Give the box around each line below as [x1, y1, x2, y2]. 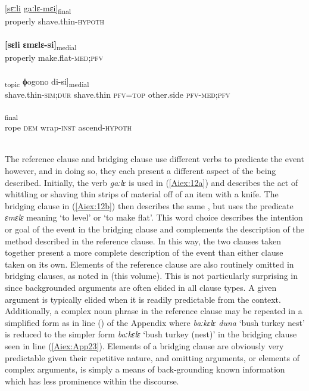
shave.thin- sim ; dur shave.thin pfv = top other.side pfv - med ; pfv [5, 88, 230, 100]
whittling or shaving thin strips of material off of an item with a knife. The [5, 188, 279, 200]
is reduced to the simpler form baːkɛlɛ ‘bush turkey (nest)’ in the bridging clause [5, 328, 297, 340]
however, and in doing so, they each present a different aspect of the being [5, 165, 276, 177]
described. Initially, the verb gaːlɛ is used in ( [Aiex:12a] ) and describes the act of [5, 176, 298, 188]
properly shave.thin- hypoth [5, 15, 104, 27]
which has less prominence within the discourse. [5, 374, 179, 387]
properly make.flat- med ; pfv [5, 51, 104, 64]
